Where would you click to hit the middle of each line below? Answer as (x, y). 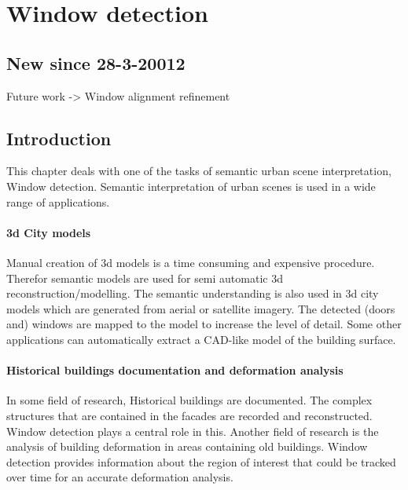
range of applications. (58, 201)
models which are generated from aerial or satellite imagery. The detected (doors (201, 308)
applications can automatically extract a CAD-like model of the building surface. (201, 339)
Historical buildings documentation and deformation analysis (175, 370)
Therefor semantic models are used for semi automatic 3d (145, 278)
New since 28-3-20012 (96, 62)
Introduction (59, 138)
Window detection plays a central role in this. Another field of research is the (193, 431)
